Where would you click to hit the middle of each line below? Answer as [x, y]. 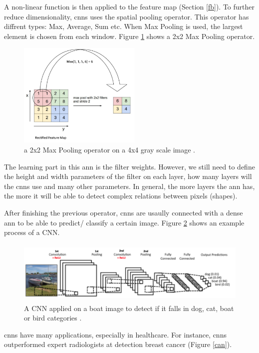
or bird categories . [53, 318]
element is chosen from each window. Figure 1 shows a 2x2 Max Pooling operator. [129, 36]
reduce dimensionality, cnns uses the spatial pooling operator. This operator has [127, 16]
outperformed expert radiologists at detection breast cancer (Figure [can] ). [118, 344]
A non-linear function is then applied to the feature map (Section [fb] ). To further [129, 6]
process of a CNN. [32, 232]
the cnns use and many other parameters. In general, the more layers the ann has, [129, 186]
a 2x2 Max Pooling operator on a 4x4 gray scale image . [110, 149]
